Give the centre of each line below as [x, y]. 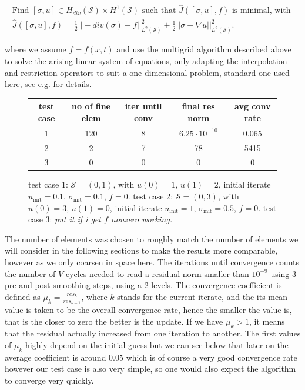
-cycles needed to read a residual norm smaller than [156, 273]
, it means [267, 321]
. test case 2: [150, 196]
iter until [143, 106]
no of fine [91, 106]
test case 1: [48, 184]
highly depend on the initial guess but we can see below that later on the [157, 345]
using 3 [284, 273]
